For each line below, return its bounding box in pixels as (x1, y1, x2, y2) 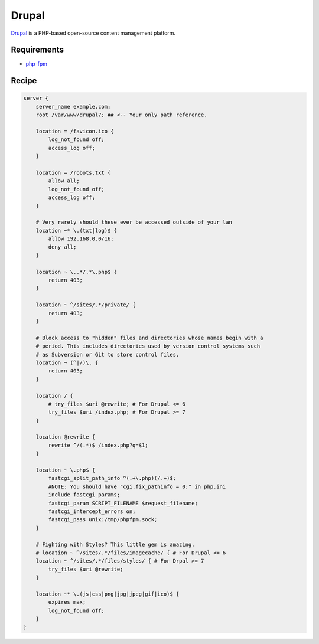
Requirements (11, 45, 64, 55)
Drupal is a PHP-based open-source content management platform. (11, 30, 176, 37)
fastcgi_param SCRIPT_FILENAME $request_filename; (48, 499, 198, 506)
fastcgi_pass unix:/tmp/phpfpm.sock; (48, 516, 158, 523)
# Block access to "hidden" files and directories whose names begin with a (35, 334, 263, 341)
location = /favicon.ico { (35, 128, 115, 135)
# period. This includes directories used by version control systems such (35, 343, 261, 349)
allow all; (48, 178, 80, 184)
